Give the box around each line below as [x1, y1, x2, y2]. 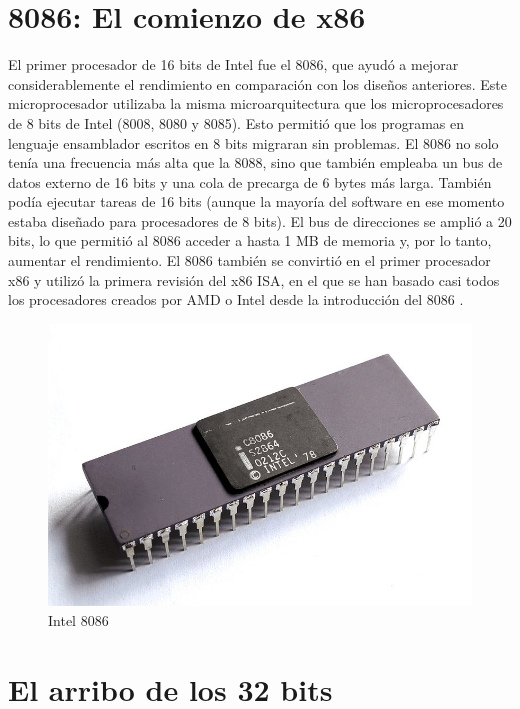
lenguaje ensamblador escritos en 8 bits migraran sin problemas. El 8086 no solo [8, 132, 499, 153]
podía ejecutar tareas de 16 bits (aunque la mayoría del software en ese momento [8, 191, 505, 212]
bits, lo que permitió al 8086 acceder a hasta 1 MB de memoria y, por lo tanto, [8, 230, 492, 251]
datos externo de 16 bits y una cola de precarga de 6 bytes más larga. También [8, 171, 492, 192]
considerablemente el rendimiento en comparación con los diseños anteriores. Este [8, 73, 507, 94]
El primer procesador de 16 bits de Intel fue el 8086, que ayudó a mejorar [8, 54, 459, 75]
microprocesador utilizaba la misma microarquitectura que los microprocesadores [8, 93, 504, 114]
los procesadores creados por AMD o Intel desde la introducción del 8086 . [8, 289, 464, 310]
